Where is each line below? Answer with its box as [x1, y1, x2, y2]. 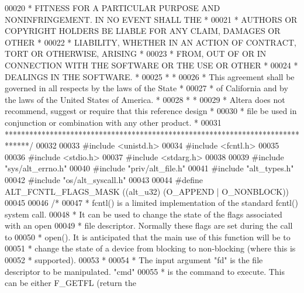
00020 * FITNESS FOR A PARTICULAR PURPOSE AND [5, 2, 220, 13]
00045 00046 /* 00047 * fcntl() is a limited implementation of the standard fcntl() [5, 197, 298, 209]
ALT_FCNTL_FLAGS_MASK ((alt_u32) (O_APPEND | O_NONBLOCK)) [5, 185, 289, 197]
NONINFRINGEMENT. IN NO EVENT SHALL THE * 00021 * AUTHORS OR [5, 13, 298, 25]
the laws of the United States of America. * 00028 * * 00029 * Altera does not [5, 93, 285, 105]
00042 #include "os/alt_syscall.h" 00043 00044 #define [5, 173, 203, 185]
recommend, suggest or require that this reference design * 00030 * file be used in [5, 105, 297, 117]
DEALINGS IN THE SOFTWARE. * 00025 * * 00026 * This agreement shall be [5, 70, 295, 82]
